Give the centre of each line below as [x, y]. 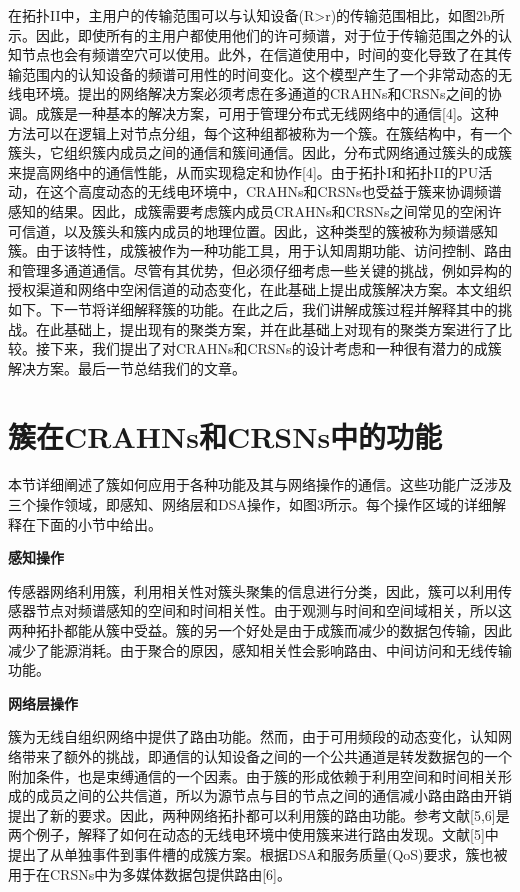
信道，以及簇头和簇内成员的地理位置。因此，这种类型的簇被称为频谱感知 [259, 230]
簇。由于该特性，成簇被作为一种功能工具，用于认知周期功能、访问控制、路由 [260, 250]
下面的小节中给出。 [98, 523]
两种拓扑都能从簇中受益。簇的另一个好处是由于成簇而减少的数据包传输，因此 [260, 629]
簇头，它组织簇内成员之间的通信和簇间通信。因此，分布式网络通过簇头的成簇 [260, 152]
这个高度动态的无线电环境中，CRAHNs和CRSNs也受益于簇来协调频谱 [275, 191]
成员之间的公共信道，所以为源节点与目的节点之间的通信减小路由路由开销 [273, 795]
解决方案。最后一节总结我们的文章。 [127, 367]
